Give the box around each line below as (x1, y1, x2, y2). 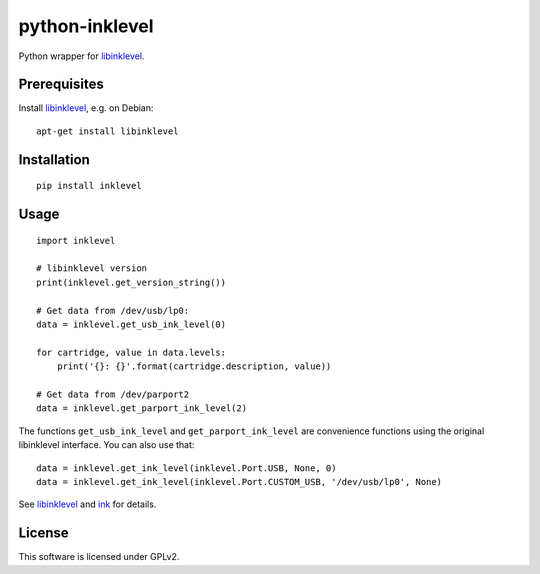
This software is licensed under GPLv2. (18, 551, 180, 563)
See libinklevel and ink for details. (18, 498, 157, 510)
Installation (18, 151, 90, 168)
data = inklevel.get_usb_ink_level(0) (36, 319, 227, 330)
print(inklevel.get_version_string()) (36, 276, 227, 288)
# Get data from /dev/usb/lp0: (36, 305, 190, 316)
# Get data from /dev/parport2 (36, 388, 190, 400)
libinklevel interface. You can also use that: (18, 439, 195, 451)
